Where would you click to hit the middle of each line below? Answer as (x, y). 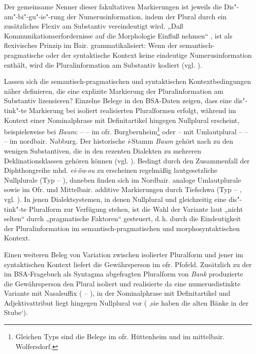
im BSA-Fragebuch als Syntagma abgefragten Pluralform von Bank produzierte (124, 274)
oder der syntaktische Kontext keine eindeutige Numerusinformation (149, 55)
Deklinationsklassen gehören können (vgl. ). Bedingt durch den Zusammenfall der (127, 160)
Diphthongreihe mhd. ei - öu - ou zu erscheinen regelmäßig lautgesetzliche (111, 170)
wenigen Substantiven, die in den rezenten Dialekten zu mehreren (103, 150)
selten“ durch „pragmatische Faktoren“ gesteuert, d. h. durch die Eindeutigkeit (123, 218)
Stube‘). (16, 312)
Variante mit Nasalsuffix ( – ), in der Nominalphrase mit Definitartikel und (117, 293)
